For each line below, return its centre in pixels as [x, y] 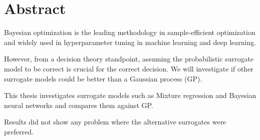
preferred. [19, 131]
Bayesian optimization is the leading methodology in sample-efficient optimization [130, 32]
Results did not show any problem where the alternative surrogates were [115, 122]
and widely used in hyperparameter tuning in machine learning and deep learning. [130, 42]
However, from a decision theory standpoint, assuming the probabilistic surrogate [129, 59]
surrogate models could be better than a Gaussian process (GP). [103, 78]
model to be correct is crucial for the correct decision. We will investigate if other [129, 68]
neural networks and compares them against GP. [79, 105]
